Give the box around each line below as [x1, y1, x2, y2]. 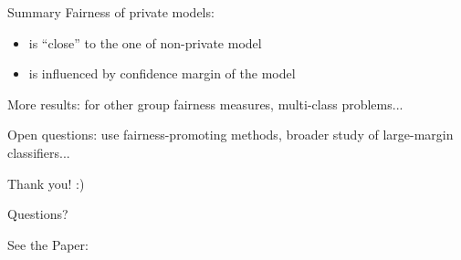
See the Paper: [7, 234, 89, 254]
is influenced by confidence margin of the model [28, 64, 296, 83]
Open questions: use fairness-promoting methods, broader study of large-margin [7, 125, 454, 144]
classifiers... [7, 142, 70, 161]
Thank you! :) [7, 173, 85, 192]
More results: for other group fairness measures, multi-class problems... [7, 94, 403, 113]
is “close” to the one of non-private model [28, 33, 262, 52]
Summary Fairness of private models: [7, 3, 215, 21]
